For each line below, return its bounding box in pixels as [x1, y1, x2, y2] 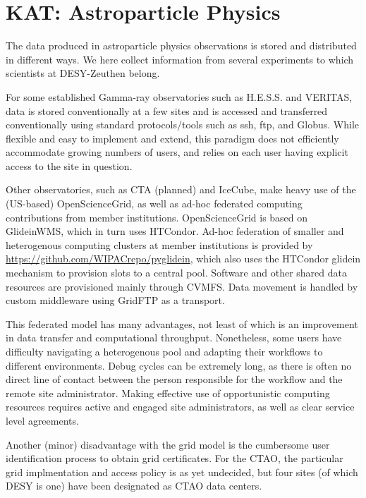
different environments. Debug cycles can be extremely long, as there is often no [6, 358, 352, 372]
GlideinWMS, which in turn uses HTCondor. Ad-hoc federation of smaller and [6, 224, 344, 238]
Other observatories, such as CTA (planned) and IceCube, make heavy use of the [6, 182, 356, 197]
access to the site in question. [6, 158, 133, 173]
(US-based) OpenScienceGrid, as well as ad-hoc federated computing [6, 196, 303, 211]
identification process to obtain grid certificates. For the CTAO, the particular [6, 451, 343, 466]
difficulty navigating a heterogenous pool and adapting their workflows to [6, 344, 323, 358]
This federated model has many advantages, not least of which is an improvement [6, 316, 358, 331]
